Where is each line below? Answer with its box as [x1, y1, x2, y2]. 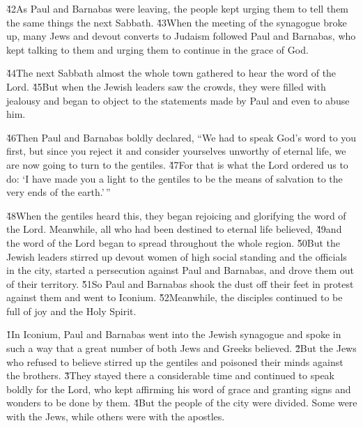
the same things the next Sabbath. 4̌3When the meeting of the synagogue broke [6, 15, 347, 29]
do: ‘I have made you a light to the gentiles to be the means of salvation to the [6, 171, 343, 185]
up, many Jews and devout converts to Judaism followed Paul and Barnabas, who [6, 29, 356, 43]
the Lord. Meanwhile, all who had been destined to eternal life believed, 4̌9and [6, 222, 342, 236]
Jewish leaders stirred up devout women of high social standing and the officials [6, 249, 347, 263]
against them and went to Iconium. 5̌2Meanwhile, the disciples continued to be [6, 290, 343, 305]
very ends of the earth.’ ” [6, 185, 111, 199]
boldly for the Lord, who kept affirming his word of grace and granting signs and [6, 381, 351, 396]
